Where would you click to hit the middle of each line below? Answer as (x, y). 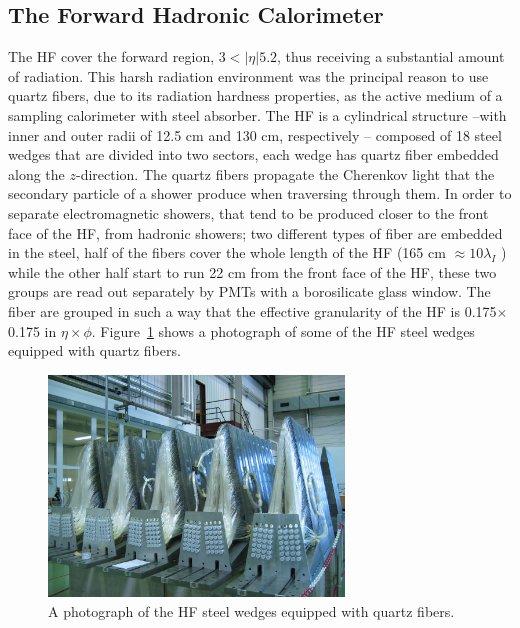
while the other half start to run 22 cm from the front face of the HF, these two (252, 271)
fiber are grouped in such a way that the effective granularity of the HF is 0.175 (252, 310)
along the (36, 173)
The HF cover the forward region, (111, 56)
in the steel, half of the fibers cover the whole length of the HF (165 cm (227, 252)
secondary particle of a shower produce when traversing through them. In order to (260, 193)
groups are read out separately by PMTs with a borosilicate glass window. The (249, 291)
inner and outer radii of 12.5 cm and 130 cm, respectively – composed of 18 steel (255, 134)
